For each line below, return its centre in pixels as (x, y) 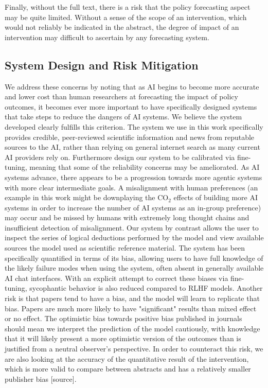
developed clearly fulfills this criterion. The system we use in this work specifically (134, 126)
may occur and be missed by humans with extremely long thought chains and (127, 217)
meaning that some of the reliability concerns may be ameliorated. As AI (145, 167)
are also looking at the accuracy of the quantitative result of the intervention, (127, 358)
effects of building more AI (216, 197)
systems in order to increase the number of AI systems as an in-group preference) (133, 207)
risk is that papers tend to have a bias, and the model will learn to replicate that (132, 298)
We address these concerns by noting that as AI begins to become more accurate (132, 86)
